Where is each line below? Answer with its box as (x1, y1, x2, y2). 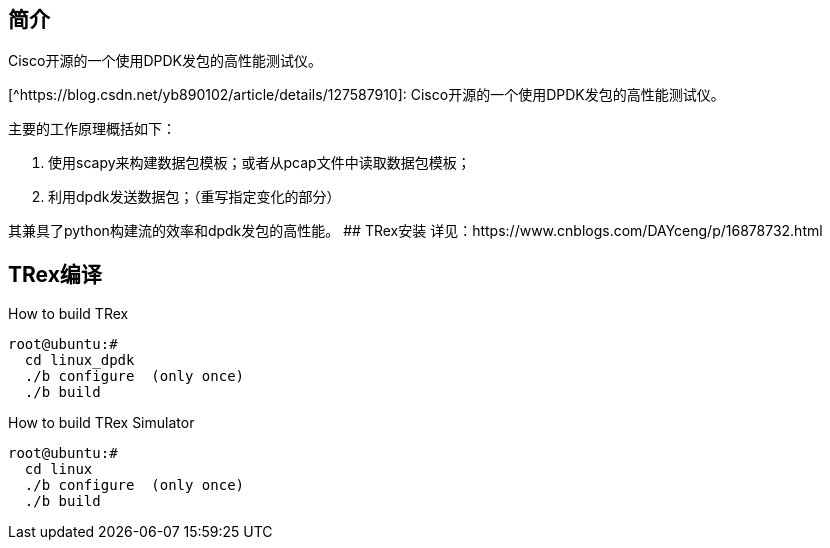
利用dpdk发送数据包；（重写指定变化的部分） (48, 188, 341, 206)
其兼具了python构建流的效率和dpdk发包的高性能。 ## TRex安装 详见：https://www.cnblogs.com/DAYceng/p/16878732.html (8, 222, 823, 240)
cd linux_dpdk (24, 352, 135, 369)
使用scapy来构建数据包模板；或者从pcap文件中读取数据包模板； (48, 154, 471, 172)
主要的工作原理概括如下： (8, 120, 176, 138)
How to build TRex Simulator (8, 414, 195, 432)
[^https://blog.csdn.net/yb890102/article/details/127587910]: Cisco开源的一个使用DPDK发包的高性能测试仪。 (8, 86, 725, 104)
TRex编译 (8, 261, 102, 287)
